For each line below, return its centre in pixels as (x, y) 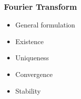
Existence (30, 41)
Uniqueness (32, 58)
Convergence (34, 74)
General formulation (45, 25)
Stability (28, 90)
